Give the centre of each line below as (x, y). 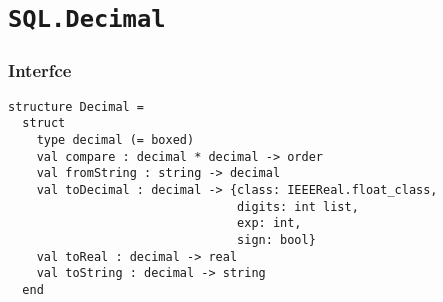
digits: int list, (298, 206)
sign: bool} (276, 239)
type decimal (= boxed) (115, 140)
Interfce (40, 70)
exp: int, (269, 223)
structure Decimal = (76, 106)
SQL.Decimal (87, 19)
